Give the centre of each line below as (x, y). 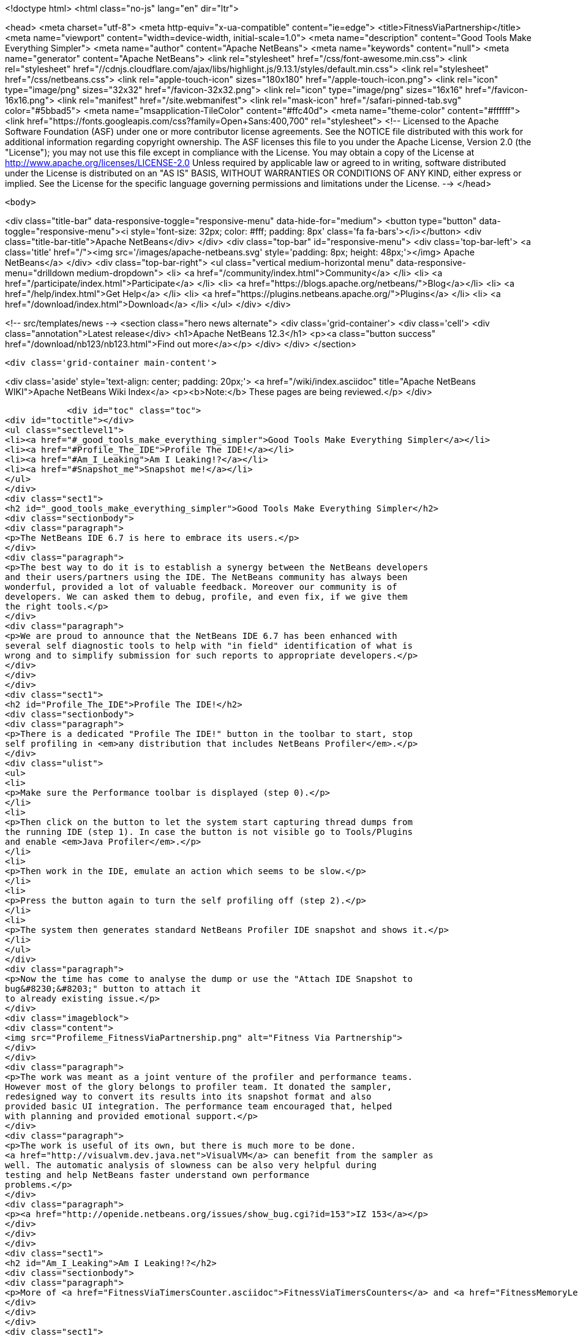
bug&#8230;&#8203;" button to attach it (103, 989)
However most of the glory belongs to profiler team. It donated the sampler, (199, 1087)
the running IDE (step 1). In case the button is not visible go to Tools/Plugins (209, 832)
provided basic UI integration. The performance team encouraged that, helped (199, 1106)
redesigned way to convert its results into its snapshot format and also (188, 1096)
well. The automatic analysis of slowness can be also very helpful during (191, 1165)
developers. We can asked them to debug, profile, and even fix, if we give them (206, 597)
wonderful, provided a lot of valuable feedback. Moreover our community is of (201, 587)
